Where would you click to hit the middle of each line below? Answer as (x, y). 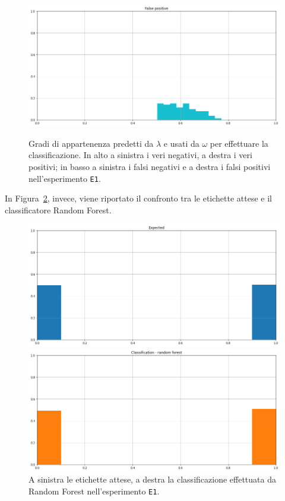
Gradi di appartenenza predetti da (91, 143)
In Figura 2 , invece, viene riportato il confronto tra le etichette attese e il (139, 198)
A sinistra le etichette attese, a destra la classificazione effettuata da (152, 479)
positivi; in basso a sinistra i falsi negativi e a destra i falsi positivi (150, 167)
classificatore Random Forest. (58, 209)
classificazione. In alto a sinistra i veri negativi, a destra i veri (140, 155)
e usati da (181, 143)
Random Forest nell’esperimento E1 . (94, 491)
